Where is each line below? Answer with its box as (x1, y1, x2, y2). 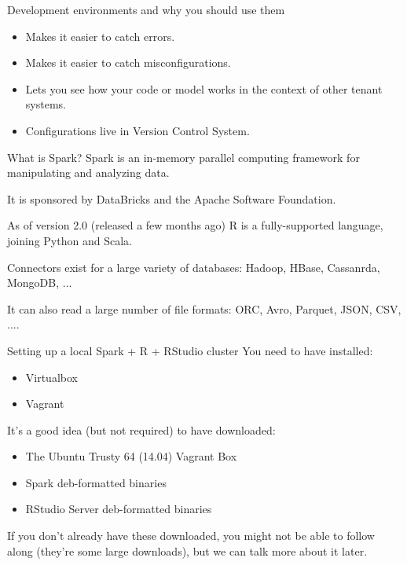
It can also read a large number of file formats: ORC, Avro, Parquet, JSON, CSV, (7, 300, 401, 317)
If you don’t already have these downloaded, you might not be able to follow (7, 527, 375, 544)
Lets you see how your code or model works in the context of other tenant (25, 80, 383, 97)
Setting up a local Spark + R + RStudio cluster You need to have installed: (7, 342, 373, 358)
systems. (25, 96, 66, 112)
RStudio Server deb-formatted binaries (25, 501, 212, 517)
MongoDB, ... (7, 274, 72, 291)
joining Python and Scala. (7, 232, 132, 248)
